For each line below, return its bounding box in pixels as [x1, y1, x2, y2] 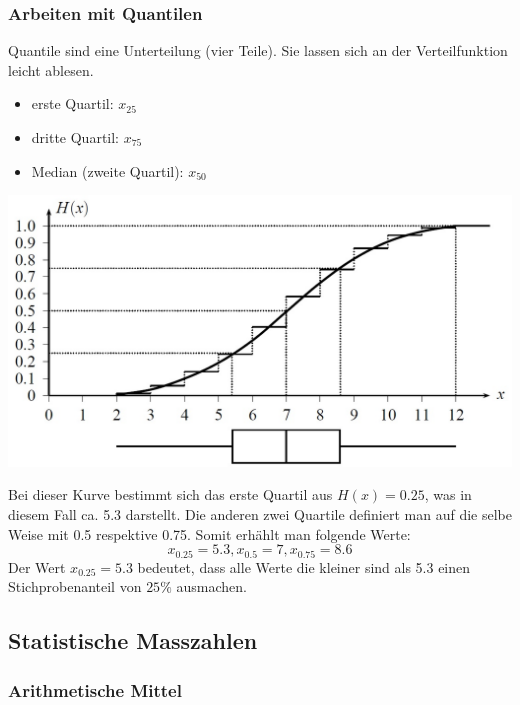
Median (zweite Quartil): [31, 160, 184, 181]
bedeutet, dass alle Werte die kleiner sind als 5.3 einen [137, 556, 471, 577]
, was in [424, 484, 472, 505]
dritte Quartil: [31, 127, 120, 147]
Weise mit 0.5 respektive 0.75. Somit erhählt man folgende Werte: [8, 523, 411, 544]
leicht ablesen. [8, 59, 94, 80]
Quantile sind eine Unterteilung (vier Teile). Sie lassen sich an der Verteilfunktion [8, 40, 508, 61]
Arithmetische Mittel [8, 677, 182, 702]
